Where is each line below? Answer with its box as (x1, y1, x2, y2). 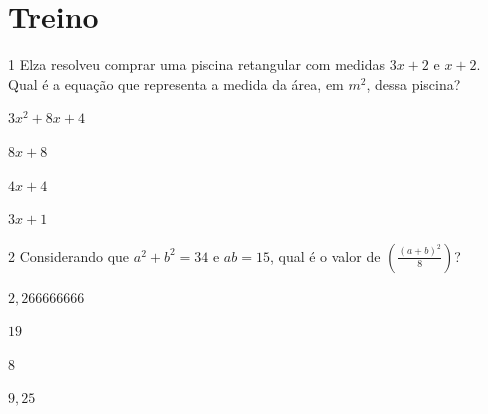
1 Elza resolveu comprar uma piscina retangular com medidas (8, 54, 386, 75)
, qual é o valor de (269, 245, 381, 266)
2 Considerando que (8, 245, 130, 266)
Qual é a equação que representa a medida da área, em (8, 73, 344, 94)
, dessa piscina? (366, 73, 461, 94)
